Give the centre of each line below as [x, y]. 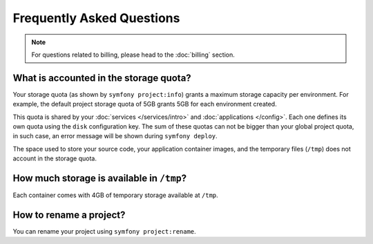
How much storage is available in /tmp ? [99, 178]
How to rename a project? [69, 215]
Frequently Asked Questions [96, 18]
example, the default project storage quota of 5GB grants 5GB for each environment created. [145, 104]
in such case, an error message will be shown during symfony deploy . [115, 136]
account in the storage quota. [55, 158]
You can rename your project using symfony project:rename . [104, 231]
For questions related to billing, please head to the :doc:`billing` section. [133, 55]
